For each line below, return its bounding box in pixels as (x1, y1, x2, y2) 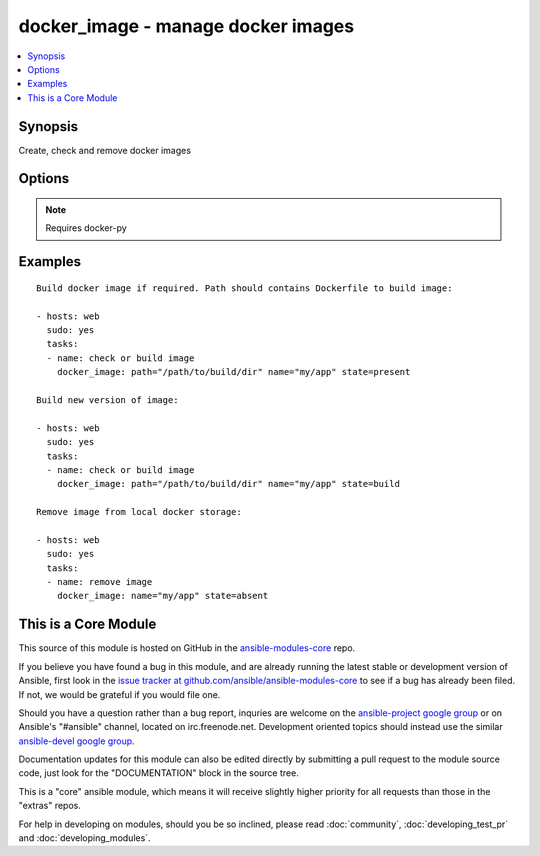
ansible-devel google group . (18, 735, 135, 747)
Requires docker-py (45, 222, 127, 234)
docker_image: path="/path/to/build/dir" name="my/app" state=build (56, 478, 400, 490)
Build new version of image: (36, 394, 179, 405)
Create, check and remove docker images (18, 144, 192, 156)
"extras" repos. (18, 800, 82, 812)
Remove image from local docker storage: (36, 506, 242, 518)
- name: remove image (46, 576, 153, 588)
